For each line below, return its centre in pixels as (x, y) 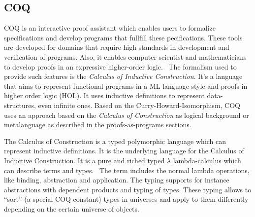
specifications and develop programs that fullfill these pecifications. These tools (123, 37)
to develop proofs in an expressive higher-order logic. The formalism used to (120, 66)
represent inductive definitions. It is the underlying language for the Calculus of (124, 151)
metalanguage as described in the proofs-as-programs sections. (98, 125)
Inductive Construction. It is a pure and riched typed (84, 160)
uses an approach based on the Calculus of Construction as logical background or (127, 115)
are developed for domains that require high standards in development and (117, 47)
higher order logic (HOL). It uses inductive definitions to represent (104, 95)
